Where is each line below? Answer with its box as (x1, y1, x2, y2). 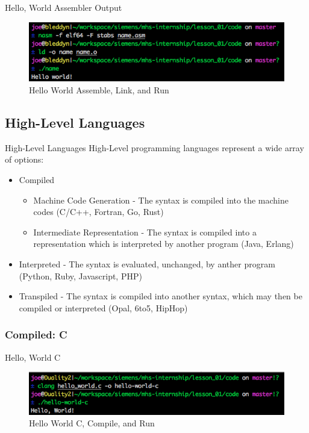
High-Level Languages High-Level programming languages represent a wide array (5, 141, 304, 154)
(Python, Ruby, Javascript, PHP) (19, 269, 142, 282)
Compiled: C (5, 327, 67, 342)
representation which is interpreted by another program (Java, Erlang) (33, 237, 294, 250)
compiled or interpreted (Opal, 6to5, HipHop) (19, 301, 188, 314)
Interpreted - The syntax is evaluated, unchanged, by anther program (19, 257, 275, 270)
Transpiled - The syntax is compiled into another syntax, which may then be (19, 290, 302, 302)
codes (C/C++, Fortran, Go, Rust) (33, 205, 164, 218)
